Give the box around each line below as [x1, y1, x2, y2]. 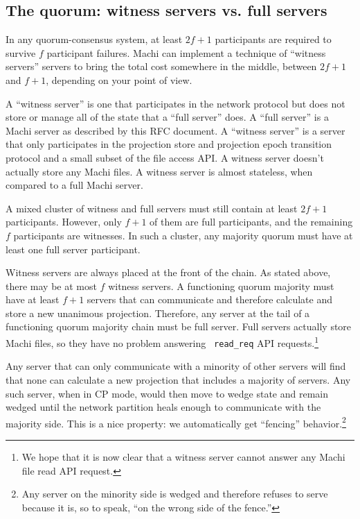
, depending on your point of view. [46, 72, 192, 87]
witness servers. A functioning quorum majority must [108, 278, 334, 293]
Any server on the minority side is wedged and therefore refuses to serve [21, 486, 328, 501]
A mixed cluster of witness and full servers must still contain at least [6, 201, 298, 215]
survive [6, 45, 36, 60]
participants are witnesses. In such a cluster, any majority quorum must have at [13, 228, 353, 242]
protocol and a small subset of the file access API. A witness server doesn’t [6, 150, 324, 164]
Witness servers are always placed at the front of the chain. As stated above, [6, 265, 331, 280]
